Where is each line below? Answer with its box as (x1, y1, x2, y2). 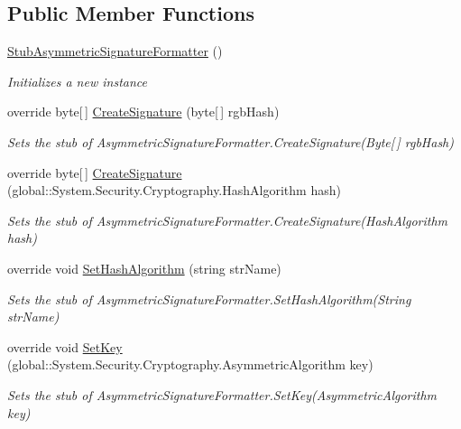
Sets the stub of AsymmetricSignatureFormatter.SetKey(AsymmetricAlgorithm (7, 385, 438, 404)
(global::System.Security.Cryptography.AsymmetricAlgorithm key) (7, 355, 373, 374)
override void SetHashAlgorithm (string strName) (7, 258, 281, 277)
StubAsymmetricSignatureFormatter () (7, 42, 223, 61)
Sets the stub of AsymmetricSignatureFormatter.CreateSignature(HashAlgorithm (7, 210, 447, 229)
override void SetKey (7, 337, 123, 356)
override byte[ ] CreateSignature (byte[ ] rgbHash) (7, 102, 280, 121)
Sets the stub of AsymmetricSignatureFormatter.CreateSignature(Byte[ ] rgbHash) (7, 132, 454, 151)
